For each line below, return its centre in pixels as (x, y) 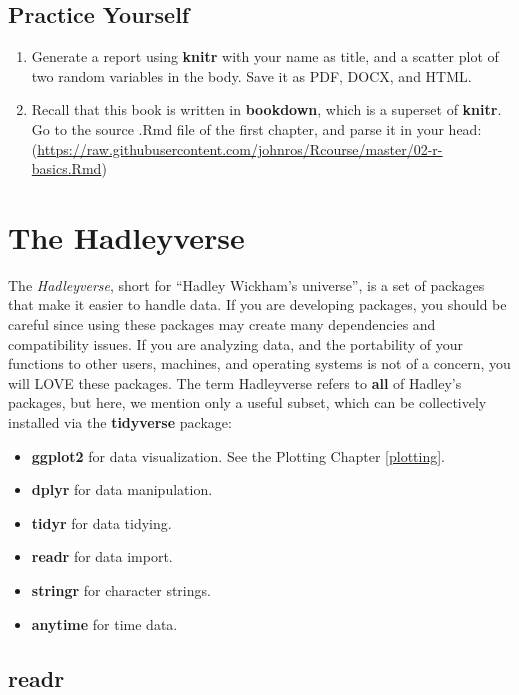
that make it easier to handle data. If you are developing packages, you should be (257, 304)
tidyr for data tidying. (101, 522)
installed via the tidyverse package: (120, 422)
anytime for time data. (104, 623)
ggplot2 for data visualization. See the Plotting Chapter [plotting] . (238, 455)
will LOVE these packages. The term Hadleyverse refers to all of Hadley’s (235, 382)
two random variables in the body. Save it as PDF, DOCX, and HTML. (251, 75)
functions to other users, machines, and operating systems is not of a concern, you (259, 363)
